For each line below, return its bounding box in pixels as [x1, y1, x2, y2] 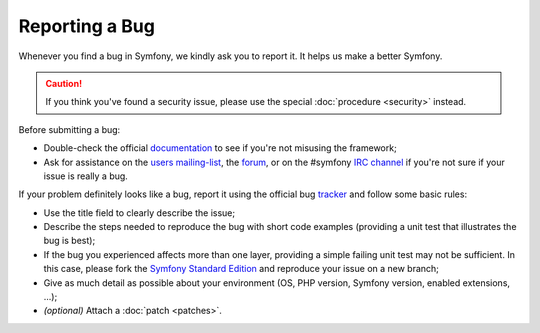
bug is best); [43, 235, 96, 247]
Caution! [45, 77, 83, 89]
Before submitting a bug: [18, 123, 121, 135]
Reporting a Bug [18, 15, 155, 37]
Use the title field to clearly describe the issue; [43, 206, 236, 219]
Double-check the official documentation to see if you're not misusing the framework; [43, 142, 397, 154]
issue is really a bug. [43, 170, 129, 182]
